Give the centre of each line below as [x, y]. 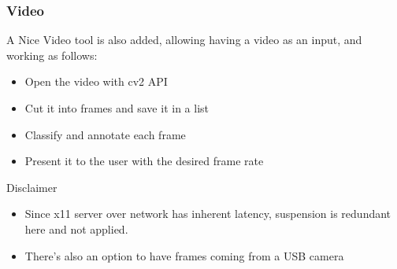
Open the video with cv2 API [96, 81]
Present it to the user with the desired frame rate [144, 161]
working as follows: [52, 55]
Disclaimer [32, 187]
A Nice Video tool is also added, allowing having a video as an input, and [184, 40]
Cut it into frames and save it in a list [117, 108]
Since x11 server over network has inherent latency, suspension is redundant [208, 214]
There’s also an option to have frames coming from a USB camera [184, 255]
